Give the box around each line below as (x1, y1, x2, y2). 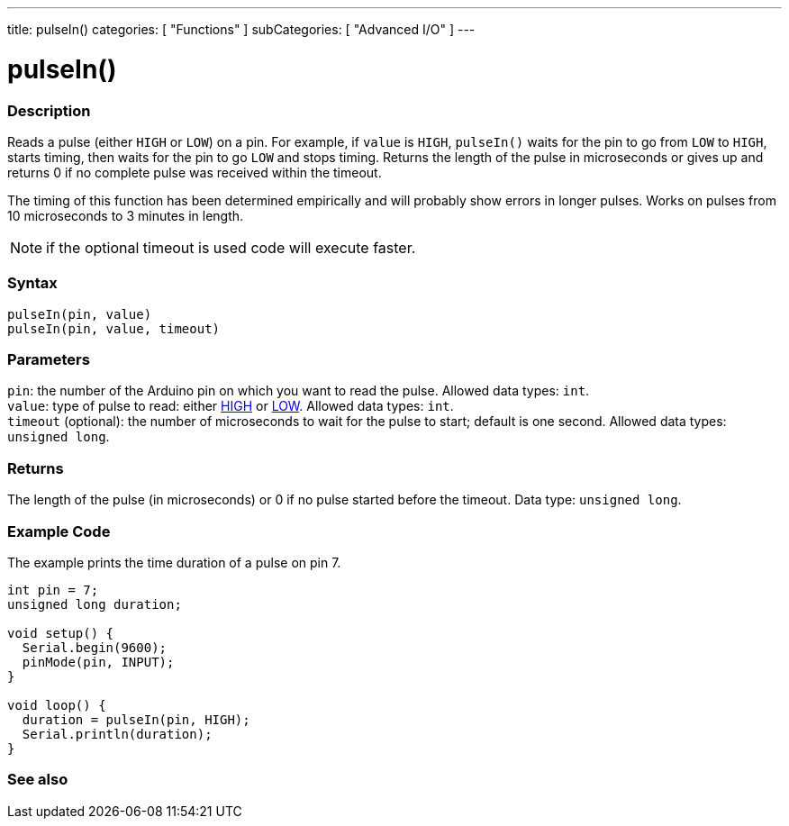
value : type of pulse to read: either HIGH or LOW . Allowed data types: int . (7, 398, 454, 414)
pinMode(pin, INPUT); (22, 654, 175, 669)
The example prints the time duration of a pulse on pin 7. (7, 554, 341, 570)
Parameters (7, 350, 90, 368)
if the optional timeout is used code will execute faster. (46, 238, 416, 257)
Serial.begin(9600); (22, 640, 168, 655)
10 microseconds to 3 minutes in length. (7, 207, 244, 223)
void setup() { (7, 625, 114, 640)
